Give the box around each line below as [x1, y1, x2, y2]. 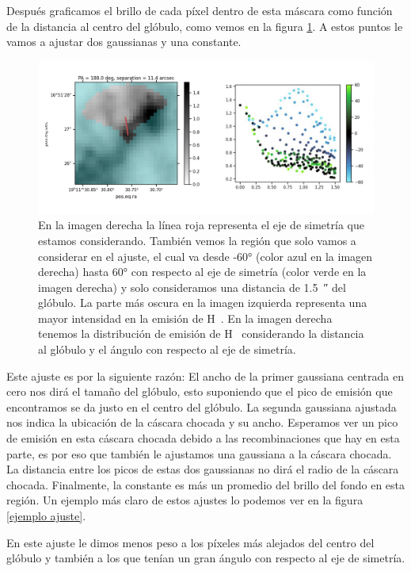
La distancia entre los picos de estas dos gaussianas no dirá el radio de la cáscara [6, 461, 399, 477]
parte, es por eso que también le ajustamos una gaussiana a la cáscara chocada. [6, 445, 392, 462]
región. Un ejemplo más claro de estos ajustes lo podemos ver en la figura [6, 492, 363, 508]
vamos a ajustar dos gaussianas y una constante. [6, 33, 242, 50]
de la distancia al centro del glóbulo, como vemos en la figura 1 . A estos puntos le [6, 17, 403, 34]
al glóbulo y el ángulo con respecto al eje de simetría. [38, 341, 296, 358]
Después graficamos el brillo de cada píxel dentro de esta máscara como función [6, 2, 393, 18]
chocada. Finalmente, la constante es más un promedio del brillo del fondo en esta [6, 476, 405, 492]
